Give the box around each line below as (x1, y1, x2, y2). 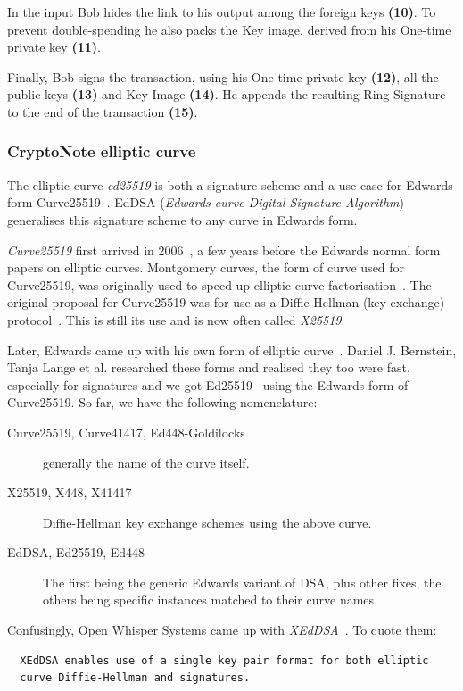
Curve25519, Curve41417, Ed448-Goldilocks (7, 422, 245, 441)
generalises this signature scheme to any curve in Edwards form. (7, 210, 358, 229)
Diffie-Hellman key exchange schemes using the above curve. (43, 512, 372, 531)
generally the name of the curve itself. (43, 453, 250, 471)
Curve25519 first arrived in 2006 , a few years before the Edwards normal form (7, 240, 441, 259)
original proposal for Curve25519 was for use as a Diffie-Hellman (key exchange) (7, 293, 445, 312)
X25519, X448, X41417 (7, 483, 132, 502)
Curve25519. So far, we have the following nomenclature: (7, 393, 318, 412)
